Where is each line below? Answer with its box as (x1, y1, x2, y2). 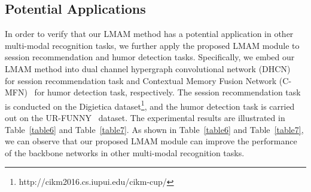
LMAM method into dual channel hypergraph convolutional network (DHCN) (5, 62, 291, 75)
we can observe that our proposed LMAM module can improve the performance (5, 135, 297, 147)
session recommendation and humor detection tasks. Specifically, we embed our (5, 51, 295, 63)
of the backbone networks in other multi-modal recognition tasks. (5, 146, 245, 159)
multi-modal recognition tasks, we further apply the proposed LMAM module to (5, 39, 300, 51)
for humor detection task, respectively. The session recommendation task (34, 86, 301, 98)
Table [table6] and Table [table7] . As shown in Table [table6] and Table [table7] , (5, 123, 304, 135)
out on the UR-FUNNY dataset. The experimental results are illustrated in (5, 112, 285, 124)
